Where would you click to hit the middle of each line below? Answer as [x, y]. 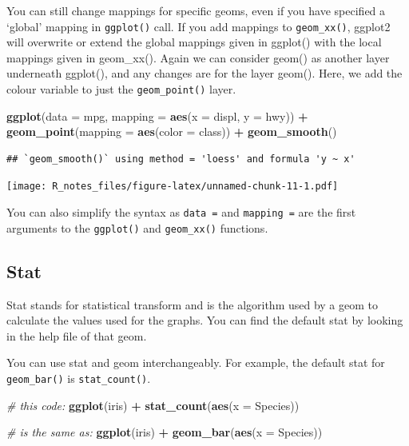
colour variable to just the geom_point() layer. [121, 89]
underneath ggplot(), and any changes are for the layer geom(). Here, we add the [204, 73]
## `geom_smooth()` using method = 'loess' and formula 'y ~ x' [181, 159]
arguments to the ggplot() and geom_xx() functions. [137, 227]
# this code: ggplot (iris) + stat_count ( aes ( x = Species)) [153, 405]
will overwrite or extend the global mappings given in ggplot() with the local [194, 42]
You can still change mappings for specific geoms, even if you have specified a [196, 10]
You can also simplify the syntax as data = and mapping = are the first [181, 212]
